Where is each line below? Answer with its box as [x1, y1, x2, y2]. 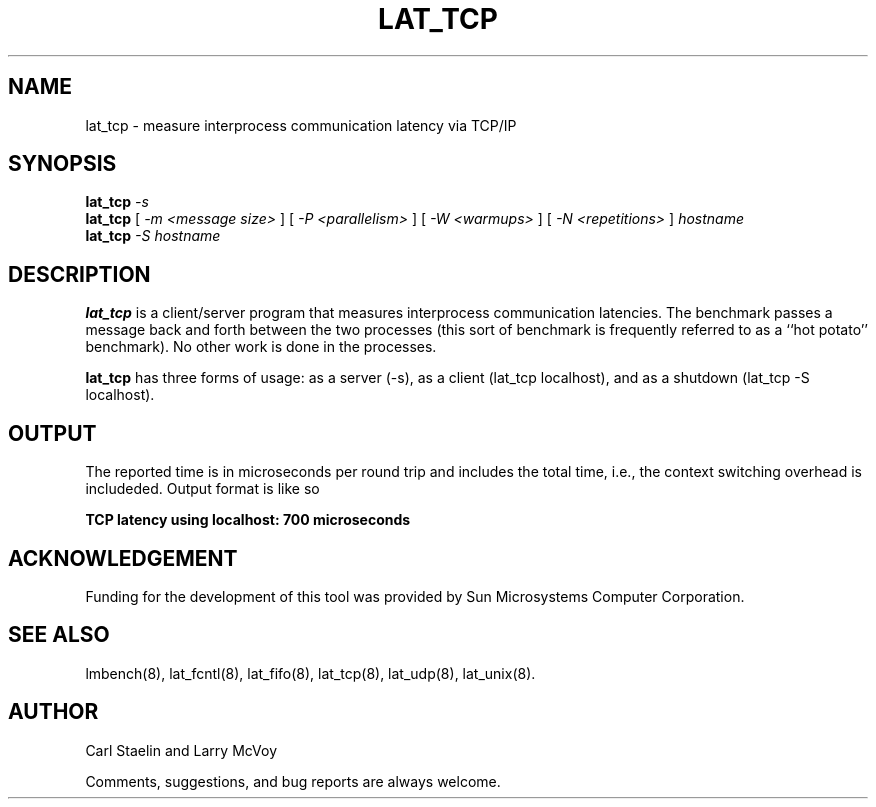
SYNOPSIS [8, 151, 117, 177]
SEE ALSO [8, 622, 110, 648]
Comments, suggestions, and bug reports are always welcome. [85, 772, 501, 790]
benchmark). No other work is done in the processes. [85, 338, 437, 356]
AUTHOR [8, 699, 99, 725]
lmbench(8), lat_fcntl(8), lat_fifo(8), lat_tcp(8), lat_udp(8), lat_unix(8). [85, 664, 536, 682]
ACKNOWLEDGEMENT [8, 545, 238, 571]
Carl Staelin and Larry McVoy [85, 741, 278, 759]
